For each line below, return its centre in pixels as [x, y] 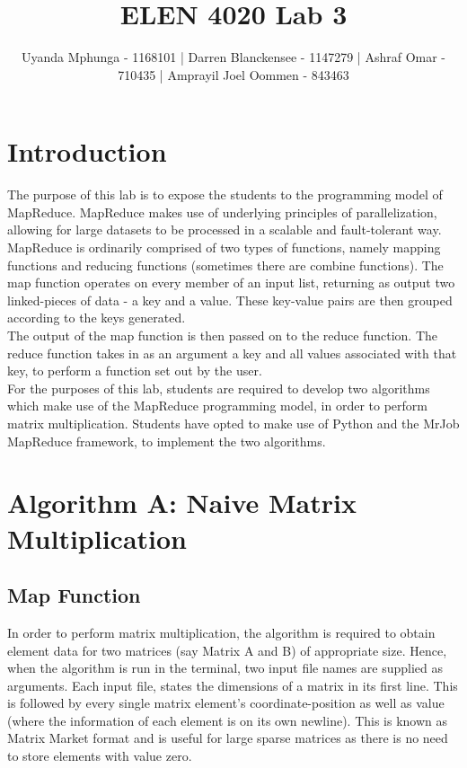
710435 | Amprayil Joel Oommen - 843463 [233, 74]
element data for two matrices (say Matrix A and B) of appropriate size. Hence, [227, 650]
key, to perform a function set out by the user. [135, 371]
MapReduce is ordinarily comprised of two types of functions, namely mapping [224, 247]
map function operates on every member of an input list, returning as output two [231, 282]
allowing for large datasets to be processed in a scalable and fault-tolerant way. [225, 230]
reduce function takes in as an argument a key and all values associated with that [232, 353]
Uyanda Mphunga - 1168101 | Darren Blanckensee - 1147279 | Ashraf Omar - [233, 57]
